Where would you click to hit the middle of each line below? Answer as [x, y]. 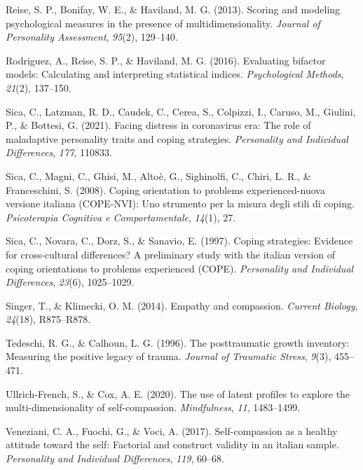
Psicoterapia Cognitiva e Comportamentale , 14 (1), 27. [121, 217]
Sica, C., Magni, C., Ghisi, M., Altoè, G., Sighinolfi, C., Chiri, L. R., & [158, 175]
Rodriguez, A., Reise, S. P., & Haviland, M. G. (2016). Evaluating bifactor [166, 60]
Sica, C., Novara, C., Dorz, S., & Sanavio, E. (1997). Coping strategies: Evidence [179, 241]
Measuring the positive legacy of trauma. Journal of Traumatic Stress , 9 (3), [169, 356]
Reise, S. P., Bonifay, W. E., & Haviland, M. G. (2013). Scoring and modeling [173, 9]
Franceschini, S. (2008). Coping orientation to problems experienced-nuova [165, 189]
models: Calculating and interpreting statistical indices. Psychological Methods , [175, 74]
